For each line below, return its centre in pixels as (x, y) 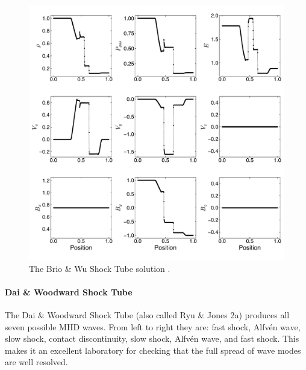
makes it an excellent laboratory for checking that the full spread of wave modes (153, 350)
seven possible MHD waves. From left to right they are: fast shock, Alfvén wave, (153, 326)
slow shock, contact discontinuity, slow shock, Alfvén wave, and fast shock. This (152, 338)
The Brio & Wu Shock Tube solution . (100, 268)
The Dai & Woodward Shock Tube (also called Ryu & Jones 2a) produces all (147, 314)
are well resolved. (36, 362)
